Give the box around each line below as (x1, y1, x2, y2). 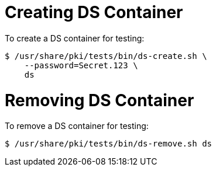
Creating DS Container (5, 2, 183, 22)
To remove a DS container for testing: (5, 121, 149, 131)
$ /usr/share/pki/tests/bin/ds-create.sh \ (5, 51, 207, 61)
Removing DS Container (5, 90, 194, 110)
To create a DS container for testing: (5, 33, 145, 43)
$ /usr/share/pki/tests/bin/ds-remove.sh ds (5, 139, 212, 149)
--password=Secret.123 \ (24, 60, 138, 70)
